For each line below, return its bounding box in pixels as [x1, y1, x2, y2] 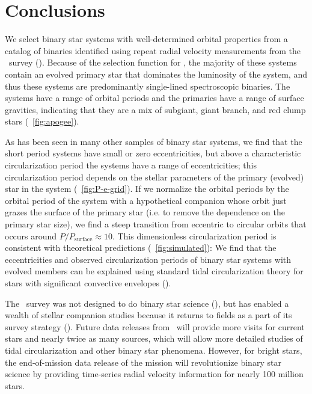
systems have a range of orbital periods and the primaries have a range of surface [5, 91, 304, 104]
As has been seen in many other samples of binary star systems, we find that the [5, 135, 302, 147]
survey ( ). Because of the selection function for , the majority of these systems [8, 56, 297, 69]
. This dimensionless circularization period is [112, 229, 277, 242]
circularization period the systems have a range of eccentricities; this [5, 159, 257, 171]
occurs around [5, 229, 57, 242]
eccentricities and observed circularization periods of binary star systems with [5, 253, 292, 265]
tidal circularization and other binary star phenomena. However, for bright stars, [5, 343, 302, 356]
